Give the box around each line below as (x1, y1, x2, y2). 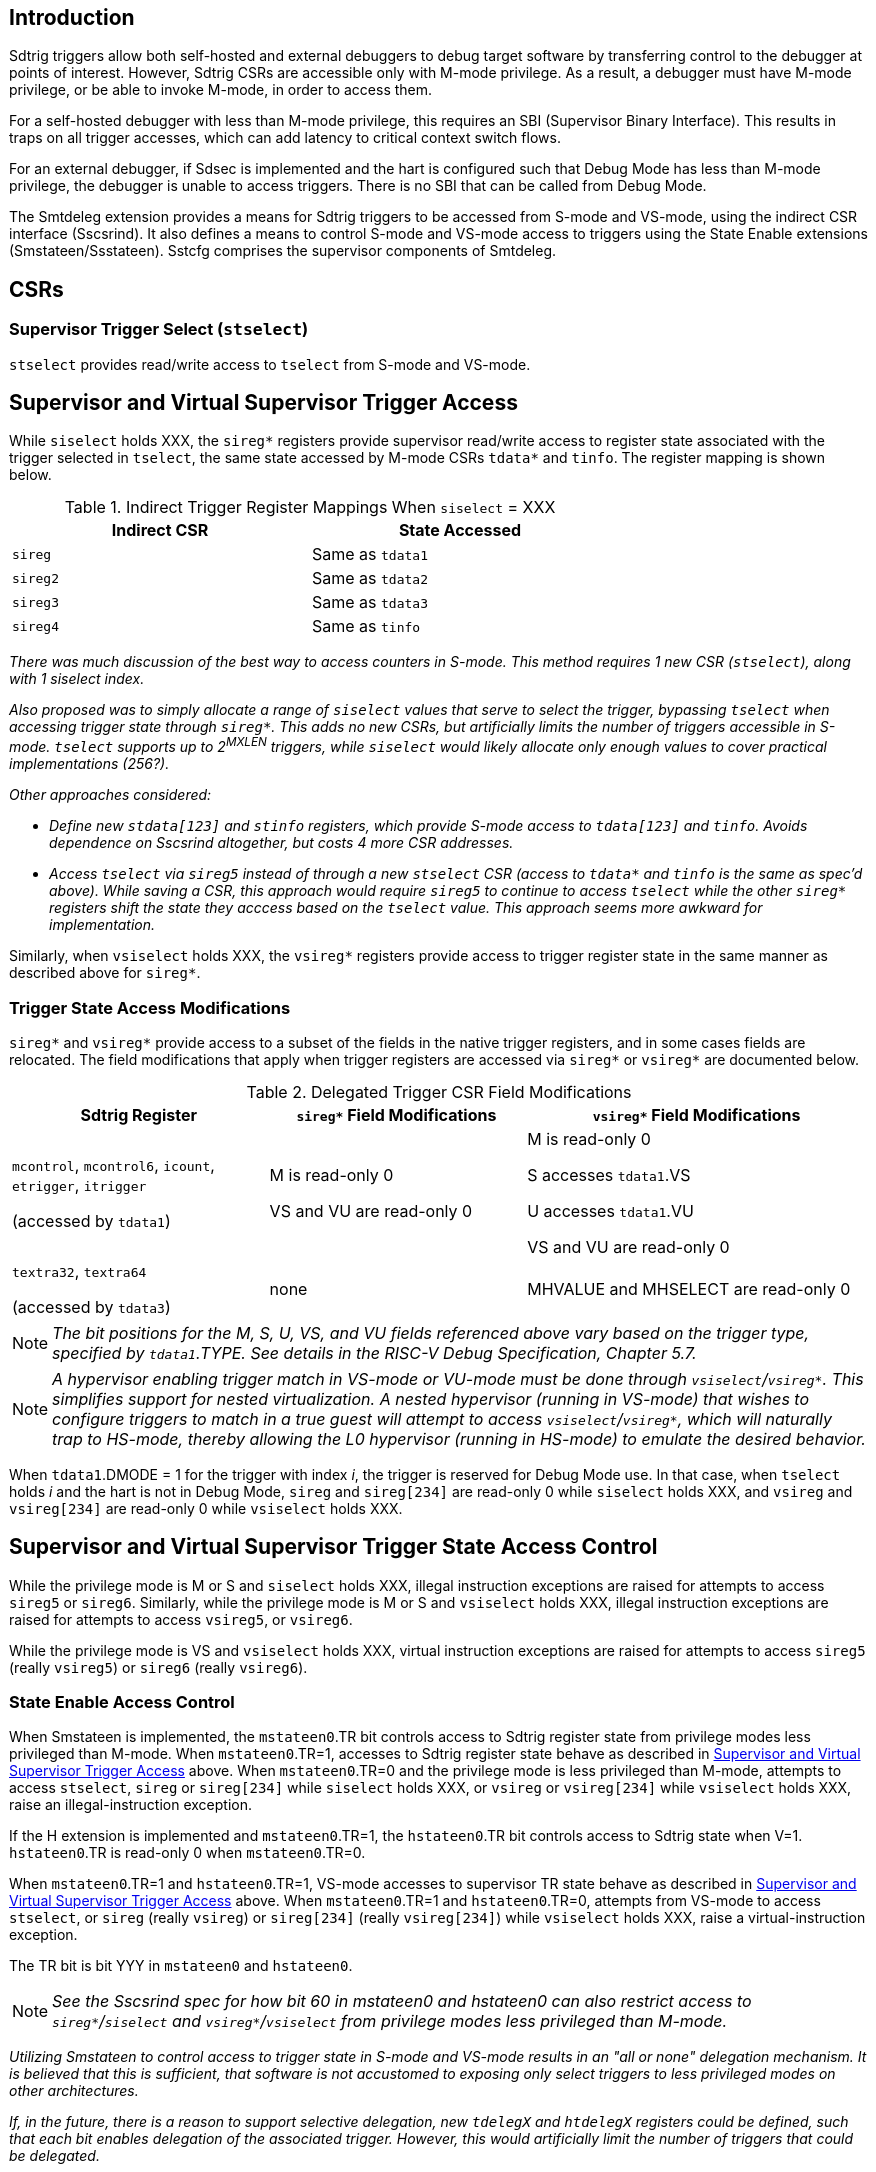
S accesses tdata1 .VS (527, 1164, 691, 1185)
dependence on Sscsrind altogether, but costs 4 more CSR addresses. (49, 834, 514, 852)
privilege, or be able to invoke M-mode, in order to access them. (9, 81, 433, 99)
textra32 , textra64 (12, 1260, 147, 1281)
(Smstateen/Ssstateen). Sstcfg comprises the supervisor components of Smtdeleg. (9, 242, 557, 260)
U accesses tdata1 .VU (527, 1200, 694, 1221)
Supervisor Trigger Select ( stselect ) (9, 319, 309, 340)
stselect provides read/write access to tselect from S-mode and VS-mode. (9, 355, 531, 373)
